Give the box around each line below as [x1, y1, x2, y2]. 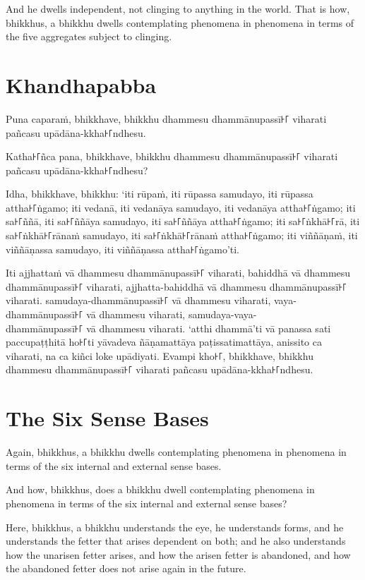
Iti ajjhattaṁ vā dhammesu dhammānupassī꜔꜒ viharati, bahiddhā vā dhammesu [6, 265, 351, 280]
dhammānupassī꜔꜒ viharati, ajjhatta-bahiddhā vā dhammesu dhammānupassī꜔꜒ [6, 279, 347, 294]
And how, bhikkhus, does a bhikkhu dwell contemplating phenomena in [6, 482, 315, 497]
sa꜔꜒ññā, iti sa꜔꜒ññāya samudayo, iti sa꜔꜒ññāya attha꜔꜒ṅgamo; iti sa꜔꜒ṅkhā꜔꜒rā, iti [6, 214, 360, 229]
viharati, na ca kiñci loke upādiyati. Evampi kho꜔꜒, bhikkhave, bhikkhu [6, 348, 313, 363]
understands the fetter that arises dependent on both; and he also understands [6, 533, 346, 548]
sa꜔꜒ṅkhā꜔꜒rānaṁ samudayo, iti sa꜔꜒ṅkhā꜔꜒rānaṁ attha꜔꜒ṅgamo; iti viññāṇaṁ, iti [6, 228, 358, 243]
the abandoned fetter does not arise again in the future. [6, 561, 246, 576]
